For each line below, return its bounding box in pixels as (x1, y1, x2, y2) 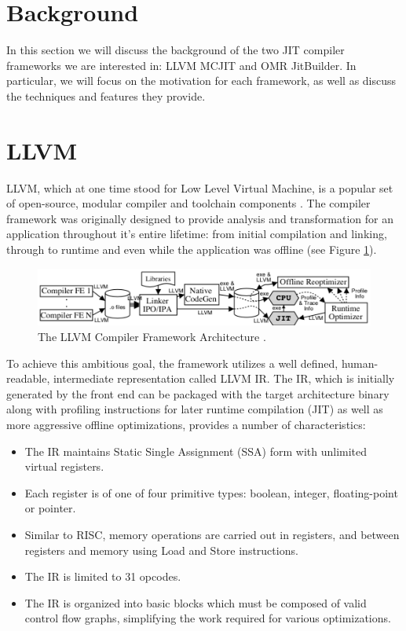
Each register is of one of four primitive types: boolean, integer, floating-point (24, 484, 398, 501)
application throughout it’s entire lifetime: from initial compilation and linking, (6, 226, 387, 242)
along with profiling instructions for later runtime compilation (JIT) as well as (6, 401, 383, 417)
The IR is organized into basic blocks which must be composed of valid (24, 594, 367, 611)
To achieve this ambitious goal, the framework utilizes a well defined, (6, 354, 338, 371)
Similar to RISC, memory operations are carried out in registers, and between (24, 526, 400, 542)
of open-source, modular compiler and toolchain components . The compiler (6, 195, 371, 211)
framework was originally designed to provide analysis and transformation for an (6, 210, 394, 226)
